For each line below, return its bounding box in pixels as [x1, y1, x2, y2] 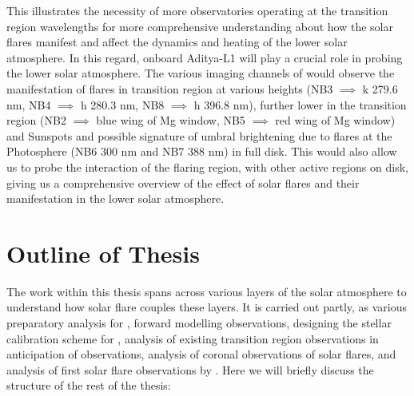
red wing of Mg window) [275, 112, 396, 129]
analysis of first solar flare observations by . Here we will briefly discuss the [6, 361, 374, 378]
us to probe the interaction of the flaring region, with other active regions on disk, [6, 158, 408, 175]
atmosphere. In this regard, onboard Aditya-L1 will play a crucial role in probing [6, 49, 403, 65]
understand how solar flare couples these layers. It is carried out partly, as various [6, 299, 408, 315]
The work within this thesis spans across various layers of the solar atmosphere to [6, 283, 407, 299]
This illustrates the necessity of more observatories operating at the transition [6, 2, 388, 18]
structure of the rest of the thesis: [6, 377, 171, 394]
